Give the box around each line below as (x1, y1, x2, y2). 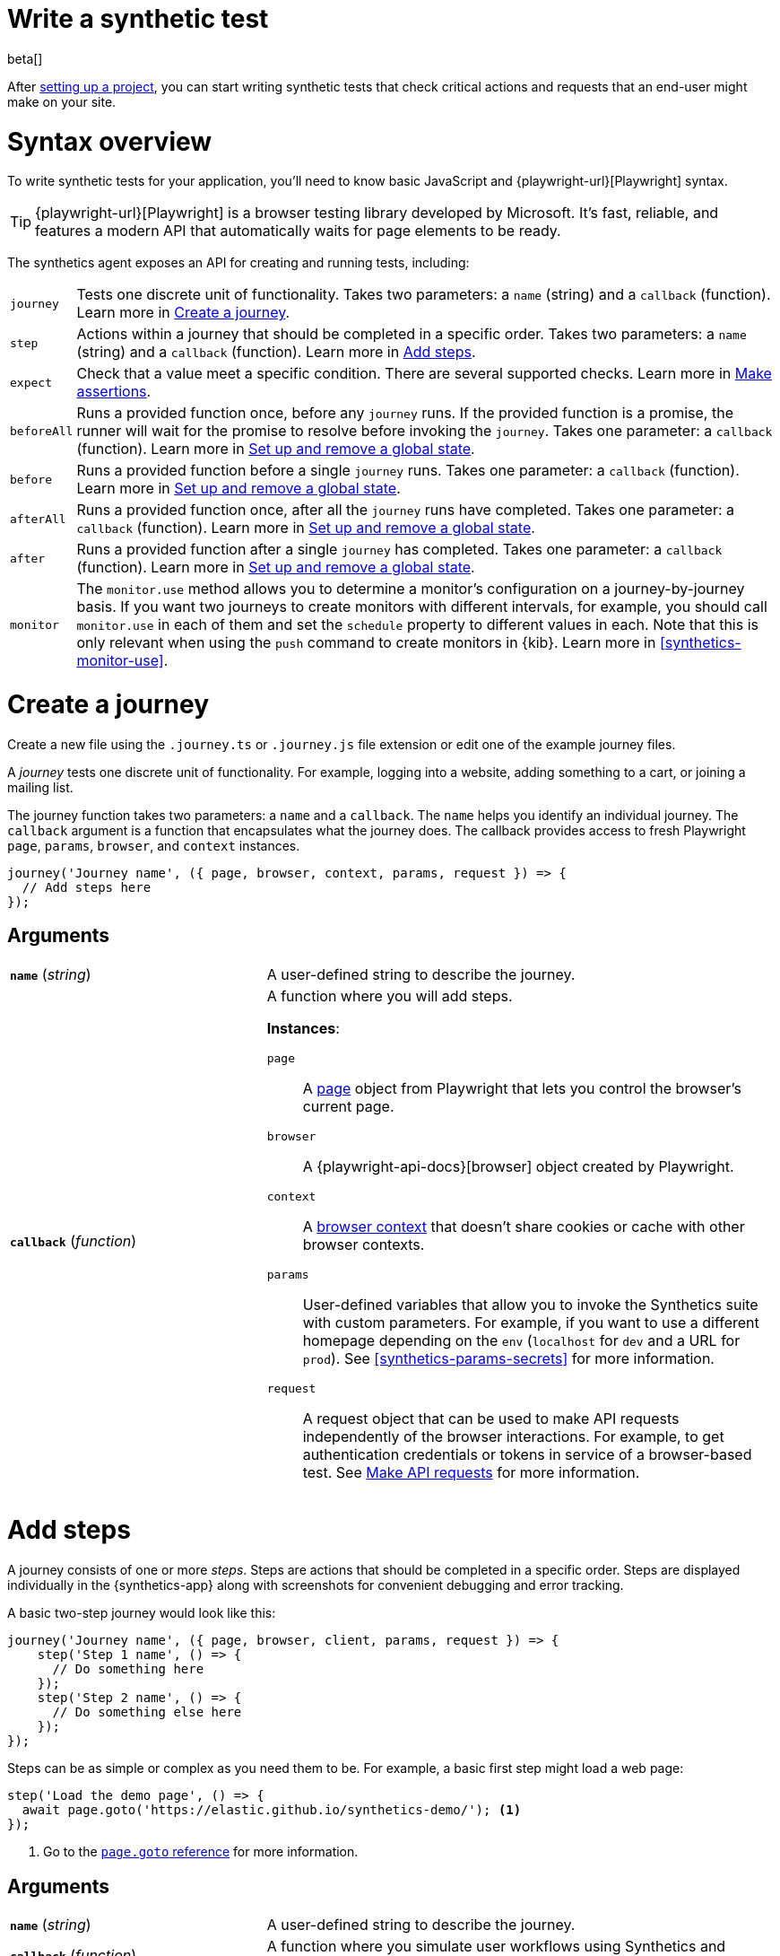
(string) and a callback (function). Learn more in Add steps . (76, 343, 476, 362)
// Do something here (52, 1662, 204, 1677)
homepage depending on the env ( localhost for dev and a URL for (302, 1331, 741, 1349)
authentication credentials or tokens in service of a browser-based (302, 1445, 752, 1463)
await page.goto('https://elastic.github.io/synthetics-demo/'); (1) (22, 1803, 522, 1818)
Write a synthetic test (7, 4, 269, 34)
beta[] (7, 50, 43, 66)
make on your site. (7, 93, 117, 109)
